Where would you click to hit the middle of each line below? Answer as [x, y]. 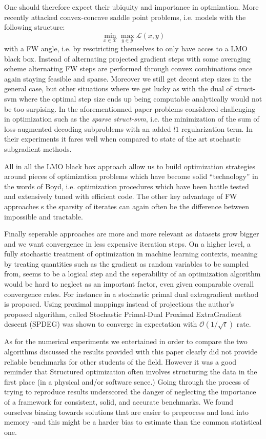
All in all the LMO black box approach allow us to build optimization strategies [130, 166]
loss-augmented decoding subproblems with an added [88, 128]
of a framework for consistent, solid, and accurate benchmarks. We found [119, 402]
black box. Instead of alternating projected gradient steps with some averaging [127, 58]
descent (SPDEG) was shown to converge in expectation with [101, 324]
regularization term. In [217, 128]
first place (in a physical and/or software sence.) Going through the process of [127, 381]
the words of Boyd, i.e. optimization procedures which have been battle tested [127, 186]
